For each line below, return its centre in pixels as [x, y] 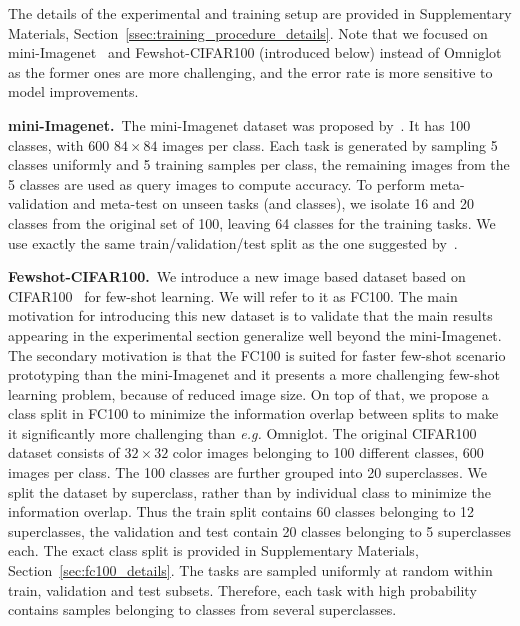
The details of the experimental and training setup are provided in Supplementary [260, 13]
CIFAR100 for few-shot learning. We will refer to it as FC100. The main [233, 295]
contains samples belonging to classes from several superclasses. [202, 609]
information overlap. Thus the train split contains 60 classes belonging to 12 [241, 511]
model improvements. [73, 91]
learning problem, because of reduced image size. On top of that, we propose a [248, 393]
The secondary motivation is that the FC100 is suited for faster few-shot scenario [257, 354]
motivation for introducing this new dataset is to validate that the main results [250, 315]
